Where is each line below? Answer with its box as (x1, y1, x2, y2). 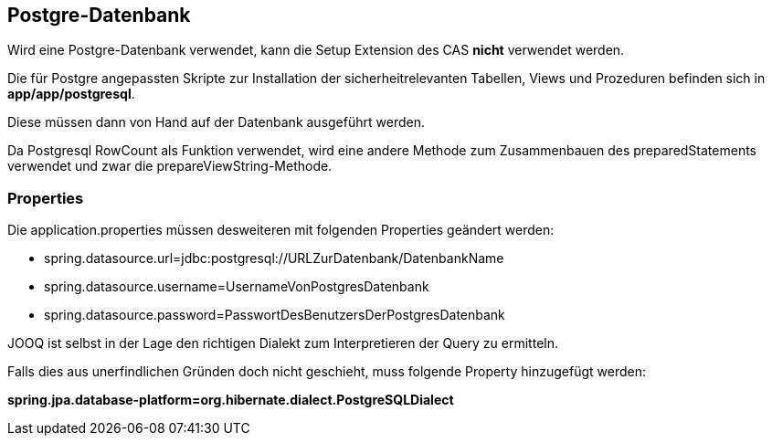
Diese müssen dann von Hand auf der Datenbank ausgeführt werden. (7, 114, 425, 131)
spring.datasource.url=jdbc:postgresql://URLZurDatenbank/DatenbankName (44, 250, 504, 267)
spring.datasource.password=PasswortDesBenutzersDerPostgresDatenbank (44, 307, 505, 323)
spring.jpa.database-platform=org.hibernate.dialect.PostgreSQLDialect (7, 392, 454, 408)
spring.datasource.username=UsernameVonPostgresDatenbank (44, 279, 429, 295)
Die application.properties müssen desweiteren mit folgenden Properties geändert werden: (7, 222, 555, 238)
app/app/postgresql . (7, 86, 135, 102)
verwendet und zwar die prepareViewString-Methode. (7, 158, 333, 174)
